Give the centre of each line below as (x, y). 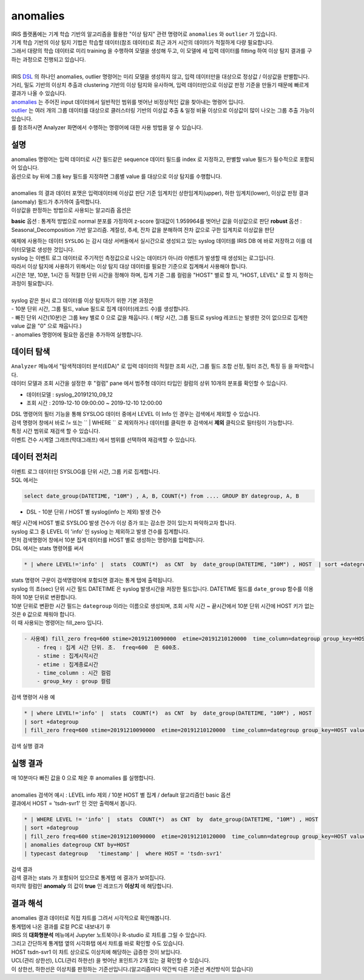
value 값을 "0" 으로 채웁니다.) (46, 326)
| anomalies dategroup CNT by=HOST (77, 845)
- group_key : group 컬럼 (74, 681)
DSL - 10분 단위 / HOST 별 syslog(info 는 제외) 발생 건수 (94, 512)
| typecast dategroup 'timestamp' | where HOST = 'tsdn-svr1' (123, 853)
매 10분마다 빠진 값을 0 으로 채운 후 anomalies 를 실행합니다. (83, 778)
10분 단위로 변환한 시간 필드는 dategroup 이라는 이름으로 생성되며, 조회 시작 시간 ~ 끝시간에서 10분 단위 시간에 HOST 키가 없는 (163, 606)
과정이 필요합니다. (32, 284)
